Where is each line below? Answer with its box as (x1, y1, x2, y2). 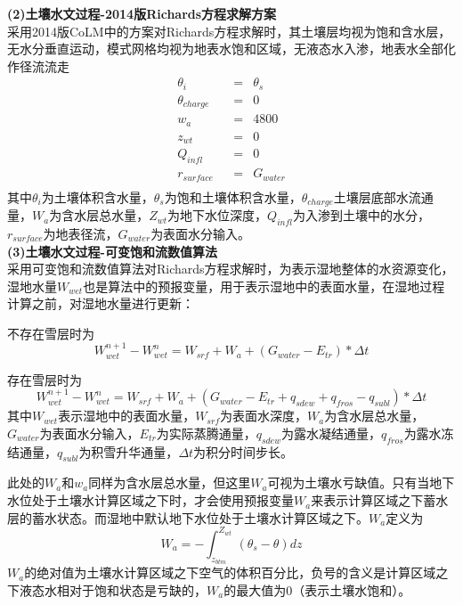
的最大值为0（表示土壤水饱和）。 (223, 580, 411, 599)
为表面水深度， (219, 406, 307, 425)
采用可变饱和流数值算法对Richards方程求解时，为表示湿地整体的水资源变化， (7, 259, 454, 278)
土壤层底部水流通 (333, 187, 434, 206)
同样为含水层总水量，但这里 (88, 473, 251, 492)
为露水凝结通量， (280, 423, 381, 442)
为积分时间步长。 (193, 442, 294, 461)
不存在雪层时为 (7, 323, 94, 342)
